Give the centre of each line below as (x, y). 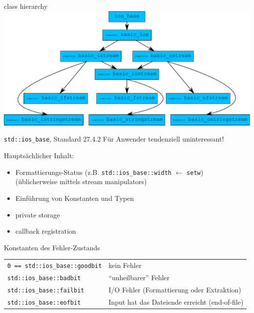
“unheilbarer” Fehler (139, 277)
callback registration (46, 231)
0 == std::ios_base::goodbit (55, 266)
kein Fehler (125, 265)
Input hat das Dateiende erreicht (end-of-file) (176, 301)
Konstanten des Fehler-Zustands (52, 247)
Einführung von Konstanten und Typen (75, 198)
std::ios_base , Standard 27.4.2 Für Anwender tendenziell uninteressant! (114, 139)
